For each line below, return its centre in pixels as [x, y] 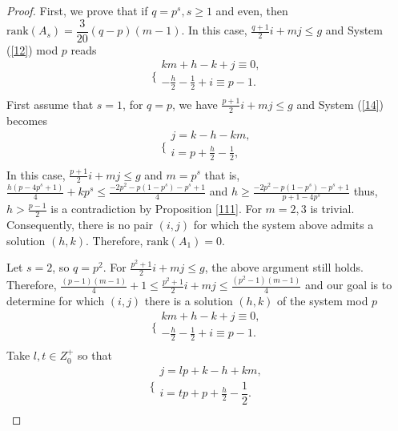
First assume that [50, 104]
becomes [27, 120]
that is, [222, 174]
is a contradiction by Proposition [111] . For [156, 209]
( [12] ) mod [32, 49]
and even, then [252, 10]
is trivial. [332, 209]
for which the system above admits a [283, 224]
